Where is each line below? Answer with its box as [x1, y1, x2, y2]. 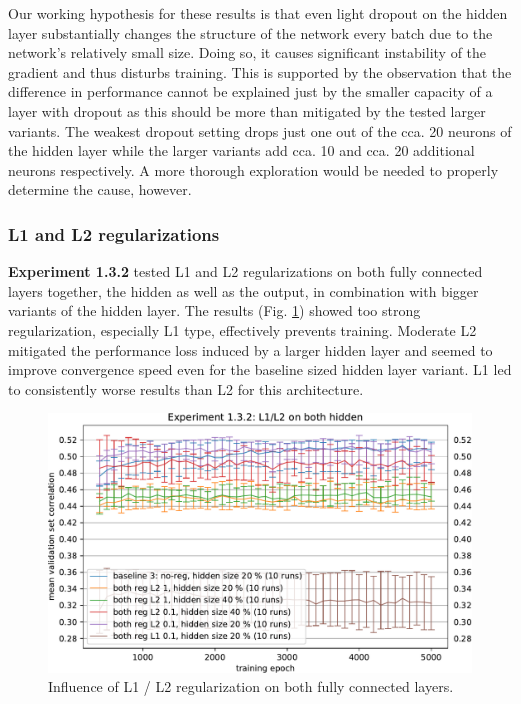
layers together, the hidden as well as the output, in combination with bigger [8, 280, 479, 301]
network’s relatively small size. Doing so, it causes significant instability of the [8, 42, 487, 63]
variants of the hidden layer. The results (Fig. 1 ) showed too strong [8, 300, 421, 321]
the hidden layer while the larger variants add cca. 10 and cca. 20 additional [8, 140, 475, 161]
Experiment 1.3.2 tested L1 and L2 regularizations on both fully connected [8, 261, 483, 282]
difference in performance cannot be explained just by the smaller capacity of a [8, 81, 493, 102]
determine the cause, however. [8, 179, 192, 200]
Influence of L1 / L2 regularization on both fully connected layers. [48, 676, 454, 697]
